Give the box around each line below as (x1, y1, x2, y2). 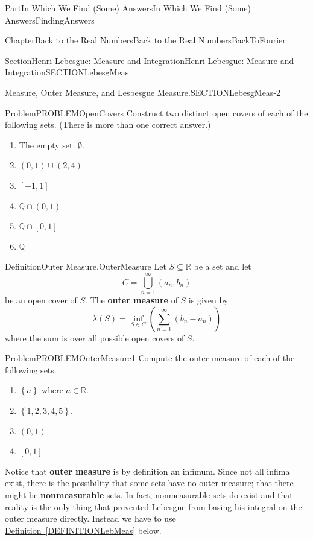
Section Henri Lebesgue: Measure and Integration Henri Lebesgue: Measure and (5, 54, 294, 66)
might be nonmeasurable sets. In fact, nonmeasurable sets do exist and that (5, 488, 293, 501)
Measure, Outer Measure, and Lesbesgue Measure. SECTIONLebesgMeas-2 (5, 86, 281, 98)
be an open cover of (5, 294, 77, 306)
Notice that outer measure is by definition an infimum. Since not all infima (5, 464, 290, 477)
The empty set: (19, 138, 75, 151)
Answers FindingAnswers (5, 13, 95, 26)
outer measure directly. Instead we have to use (5, 512, 176, 525)
